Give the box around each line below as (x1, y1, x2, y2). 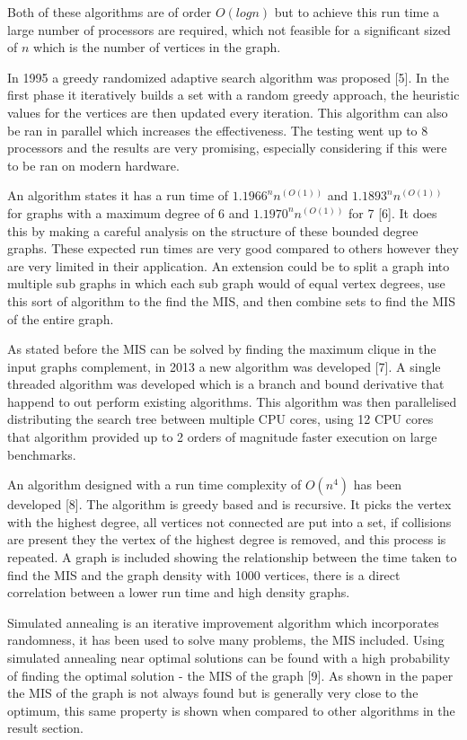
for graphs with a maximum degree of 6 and (7, 203, 250, 222)
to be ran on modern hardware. (7, 155, 180, 174)
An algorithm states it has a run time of (7, 186, 229, 205)
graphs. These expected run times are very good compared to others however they (7, 239, 459, 258)
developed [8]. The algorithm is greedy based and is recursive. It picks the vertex (7, 495, 452, 514)
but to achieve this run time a (274, 3, 440, 21)
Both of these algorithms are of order (7, 3, 212, 21)
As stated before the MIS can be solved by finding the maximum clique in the (7, 339, 436, 358)
